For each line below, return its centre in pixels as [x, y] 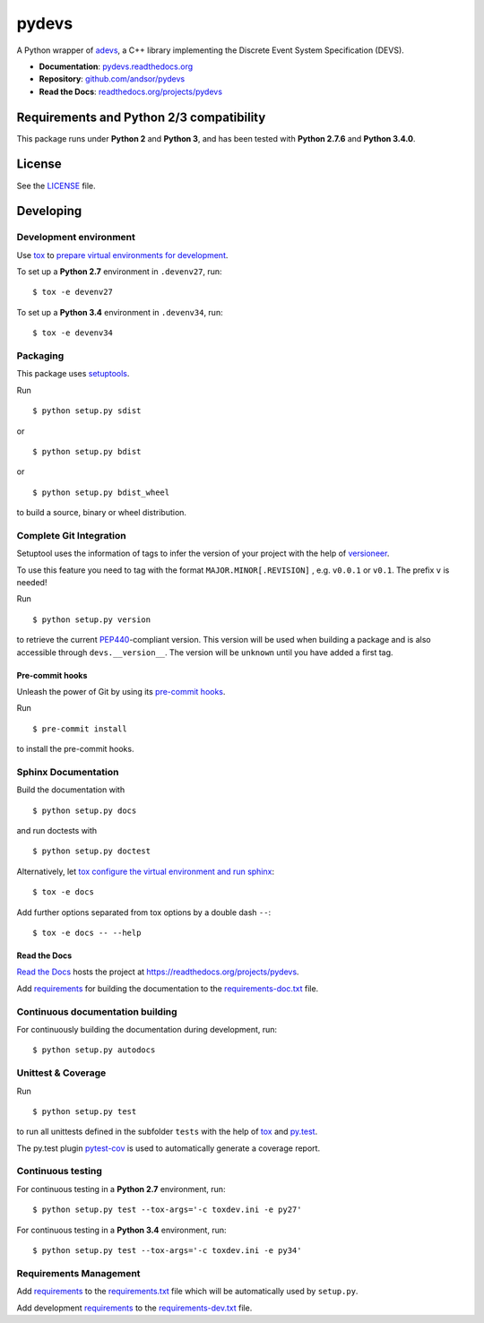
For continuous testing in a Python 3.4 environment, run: [122, 1230]
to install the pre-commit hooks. [75, 749]
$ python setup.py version [92, 619]
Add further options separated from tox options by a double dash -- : [144, 912]
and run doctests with [57, 831]
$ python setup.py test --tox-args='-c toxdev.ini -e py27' [167, 1210]
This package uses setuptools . [73, 374]
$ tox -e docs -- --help [87, 933]
